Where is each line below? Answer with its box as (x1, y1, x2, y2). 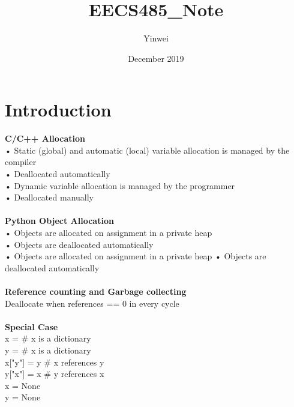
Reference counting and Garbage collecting (5, 285, 187, 297)
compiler (5, 155, 37, 168)
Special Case (5, 320, 58, 333)
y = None (5, 391, 41, 403)
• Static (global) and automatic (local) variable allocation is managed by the (5, 143, 290, 156)
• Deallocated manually (5, 191, 94, 203)
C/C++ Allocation (5, 132, 86, 145)
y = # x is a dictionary (5, 343, 91, 356)
